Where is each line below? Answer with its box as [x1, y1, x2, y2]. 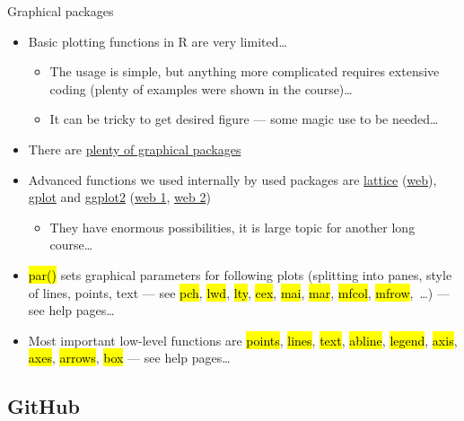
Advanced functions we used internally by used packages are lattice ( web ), [28, 170, 437, 189]
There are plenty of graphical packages [28, 139, 241, 158]
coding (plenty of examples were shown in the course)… [49, 79, 353, 98]
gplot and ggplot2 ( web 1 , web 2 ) [28, 188, 211, 206]
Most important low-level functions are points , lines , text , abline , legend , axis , [28, 330, 458, 349]
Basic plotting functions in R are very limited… [28, 31, 287, 50]
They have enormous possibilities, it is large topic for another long [49, 217, 416, 236]
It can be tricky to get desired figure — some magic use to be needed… [49, 110, 439, 128]
